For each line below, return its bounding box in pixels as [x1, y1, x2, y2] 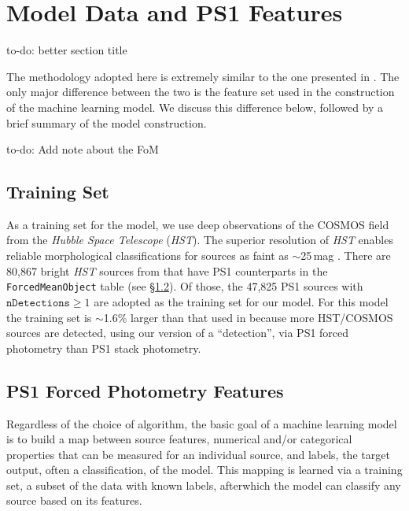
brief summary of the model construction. [6, 114, 207, 131]
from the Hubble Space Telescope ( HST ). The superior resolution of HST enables [6, 231, 393, 248]
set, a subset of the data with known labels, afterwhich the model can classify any [6, 476, 401, 493]
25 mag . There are [300, 247, 391, 264]
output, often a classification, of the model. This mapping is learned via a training [6, 461, 403, 478]
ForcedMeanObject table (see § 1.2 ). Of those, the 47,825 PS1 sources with [6, 278, 363, 294]
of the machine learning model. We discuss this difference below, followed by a [6, 98, 384, 115]
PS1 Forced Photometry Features [6, 378, 284, 402]
